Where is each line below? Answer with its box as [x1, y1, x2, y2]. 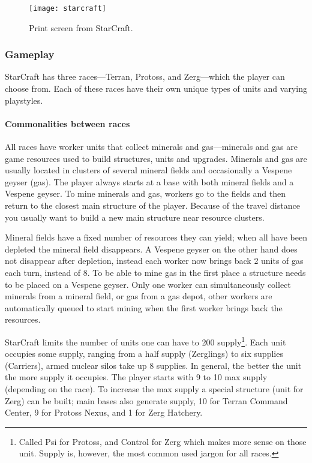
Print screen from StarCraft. [29, 21, 133, 34]
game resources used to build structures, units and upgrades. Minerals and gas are [5, 152, 307, 164]
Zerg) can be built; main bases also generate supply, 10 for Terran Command [5, 394, 288, 407]
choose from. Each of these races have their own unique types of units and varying [5, 82, 307, 95]
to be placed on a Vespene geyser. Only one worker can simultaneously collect [5, 278, 291, 290]
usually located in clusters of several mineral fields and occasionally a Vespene [5, 164, 292, 176]
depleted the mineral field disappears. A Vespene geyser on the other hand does [5, 242, 298, 255]
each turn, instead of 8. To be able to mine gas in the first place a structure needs [5, 266, 306, 278]
